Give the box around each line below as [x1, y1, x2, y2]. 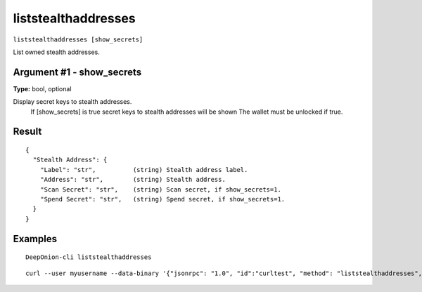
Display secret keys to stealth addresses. [13, 98, 132, 106]
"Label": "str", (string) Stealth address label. [39, 166, 248, 173]
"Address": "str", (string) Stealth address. [39, 175, 226, 184]
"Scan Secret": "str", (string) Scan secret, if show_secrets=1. [39, 185, 281, 193]
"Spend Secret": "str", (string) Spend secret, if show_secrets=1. [39, 195, 286, 203]
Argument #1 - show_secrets [13, 66, 142, 78]
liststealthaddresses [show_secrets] [13, 35, 143, 44]
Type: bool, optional [13, 84, 72, 93]
